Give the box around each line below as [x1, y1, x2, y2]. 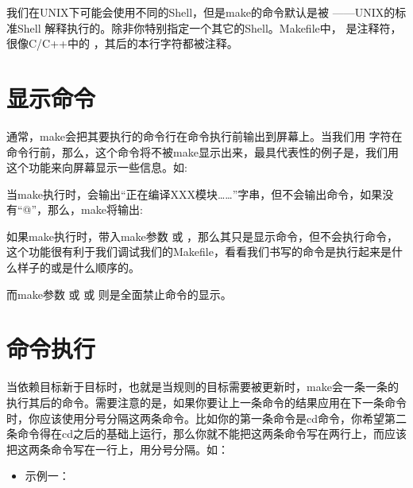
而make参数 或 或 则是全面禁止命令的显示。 [6, 285, 232, 302]
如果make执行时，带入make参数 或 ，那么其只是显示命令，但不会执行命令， [6, 227, 399, 244]
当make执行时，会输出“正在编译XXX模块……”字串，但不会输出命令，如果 [6, 185, 383, 202]
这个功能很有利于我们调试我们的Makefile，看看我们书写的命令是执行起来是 [6, 243, 392, 260]
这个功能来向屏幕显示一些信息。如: [6, 159, 187, 176]
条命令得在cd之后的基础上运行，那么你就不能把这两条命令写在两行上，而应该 [6, 425, 407, 442]
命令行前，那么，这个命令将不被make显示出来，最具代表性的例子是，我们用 [6, 143, 399, 160]
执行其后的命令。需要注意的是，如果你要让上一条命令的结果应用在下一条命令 [6, 393, 407, 410]
